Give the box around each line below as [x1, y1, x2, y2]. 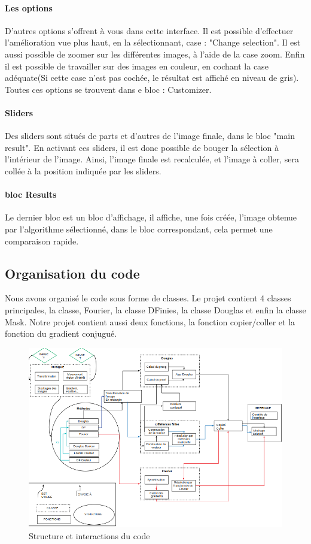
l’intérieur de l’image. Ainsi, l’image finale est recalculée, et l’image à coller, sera [5, 153, 299, 165]
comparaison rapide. [5, 234, 79, 247]
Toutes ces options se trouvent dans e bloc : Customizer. [5, 83, 212, 95]
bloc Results [5, 188, 57, 201]
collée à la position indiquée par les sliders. [5, 164, 161, 177]
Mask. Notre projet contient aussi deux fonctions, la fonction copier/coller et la [5, 315, 295, 328]
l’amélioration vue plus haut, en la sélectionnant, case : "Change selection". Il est [5, 36, 301, 49]
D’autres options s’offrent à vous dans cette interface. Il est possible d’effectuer [5, 24, 294, 37]
